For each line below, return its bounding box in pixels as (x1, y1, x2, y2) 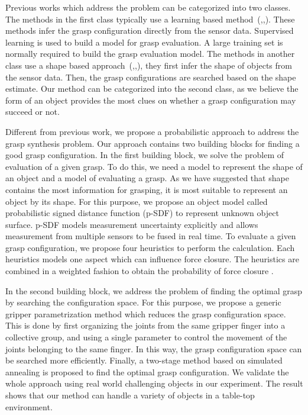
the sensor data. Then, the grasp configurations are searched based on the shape (5, 70, 296, 83)
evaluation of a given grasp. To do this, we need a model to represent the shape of (5, 160, 303, 172)
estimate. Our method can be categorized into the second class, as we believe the (5, 82, 299, 95)
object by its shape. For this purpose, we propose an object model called (5, 195, 268, 207)
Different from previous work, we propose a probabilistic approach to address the (5, 125, 299, 137)
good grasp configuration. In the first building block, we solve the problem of (5, 149, 284, 161)
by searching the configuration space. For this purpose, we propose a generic (5, 296, 281, 308)
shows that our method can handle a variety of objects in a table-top (5, 389, 255, 401)
